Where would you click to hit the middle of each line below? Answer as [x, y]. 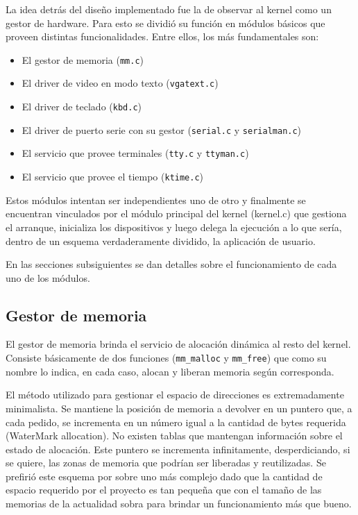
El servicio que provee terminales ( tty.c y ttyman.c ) [135, 153]
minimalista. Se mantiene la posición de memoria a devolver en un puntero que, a [179, 408]
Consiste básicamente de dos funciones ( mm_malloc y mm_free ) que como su [166, 358]
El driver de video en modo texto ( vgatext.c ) [120, 83]
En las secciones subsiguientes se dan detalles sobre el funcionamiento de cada [171, 264]
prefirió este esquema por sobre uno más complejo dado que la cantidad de [164, 476]
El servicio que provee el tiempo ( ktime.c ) [113, 177]
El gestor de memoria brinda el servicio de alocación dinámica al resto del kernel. [178, 344]
